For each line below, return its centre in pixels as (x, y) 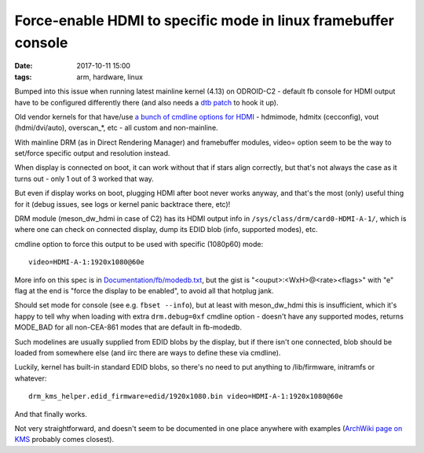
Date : (24, 66)
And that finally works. (51, 414)
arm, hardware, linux (110, 77)
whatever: (31, 378)
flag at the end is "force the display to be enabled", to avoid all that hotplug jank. (144, 290)
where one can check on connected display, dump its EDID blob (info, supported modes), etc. (166, 230)
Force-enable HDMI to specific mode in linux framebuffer (204, 20)
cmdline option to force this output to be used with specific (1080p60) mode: (139, 244)
